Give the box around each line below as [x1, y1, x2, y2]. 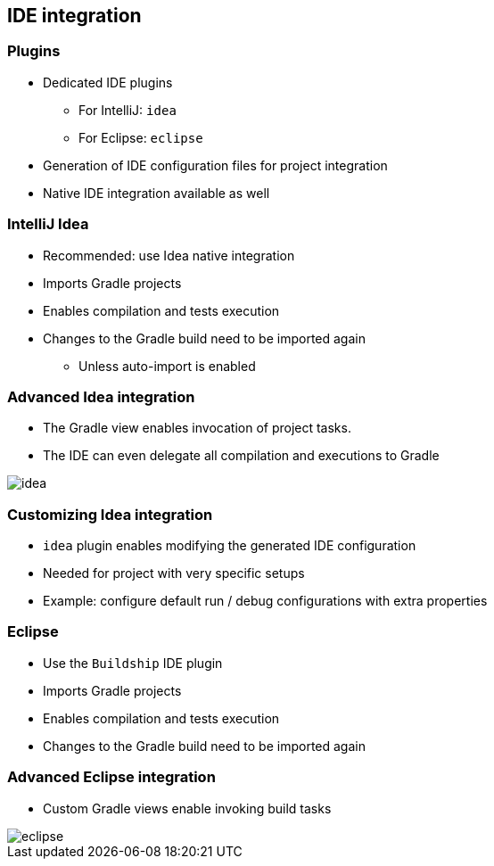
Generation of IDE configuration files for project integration [43, 157, 388, 173]
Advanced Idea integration [7, 387, 195, 406]
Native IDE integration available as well [43, 185, 270, 201]
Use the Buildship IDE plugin [43, 655, 223, 671]
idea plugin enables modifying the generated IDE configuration [43, 538, 416, 554]
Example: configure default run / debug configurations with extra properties [43, 593, 488, 609]
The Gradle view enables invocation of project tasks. [43, 420, 351, 436]
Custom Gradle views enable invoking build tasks [43, 800, 332, 816]
